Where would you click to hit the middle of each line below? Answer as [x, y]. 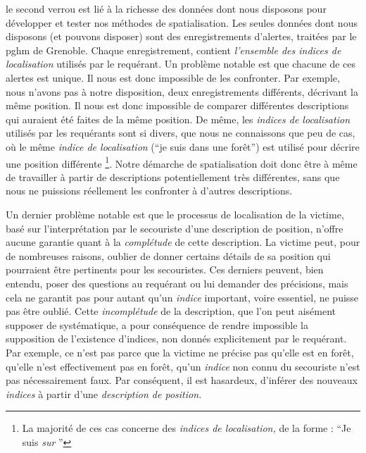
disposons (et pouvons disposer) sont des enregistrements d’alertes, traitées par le [181, 36]
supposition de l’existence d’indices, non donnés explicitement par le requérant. [176, 339]
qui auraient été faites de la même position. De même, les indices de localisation [178, 119]
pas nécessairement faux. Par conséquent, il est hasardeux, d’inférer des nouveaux [182, 380]
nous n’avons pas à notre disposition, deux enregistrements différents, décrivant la [182, 91]
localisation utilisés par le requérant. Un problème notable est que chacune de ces [181, 64]
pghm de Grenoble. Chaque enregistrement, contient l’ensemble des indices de [173, 50]
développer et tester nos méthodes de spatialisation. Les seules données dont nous [182, 22]
